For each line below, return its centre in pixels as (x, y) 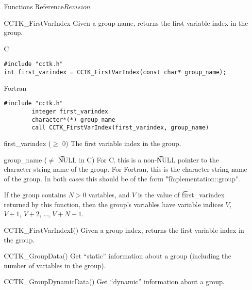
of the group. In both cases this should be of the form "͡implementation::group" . (122, 178)
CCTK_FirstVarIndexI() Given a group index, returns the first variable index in (124, 230)
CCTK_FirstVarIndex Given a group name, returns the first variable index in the (126, 23)
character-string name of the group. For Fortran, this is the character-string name (126, 169)
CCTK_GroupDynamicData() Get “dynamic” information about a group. (114, 282)
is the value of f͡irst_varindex (181, 195)
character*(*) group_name (74, 120)
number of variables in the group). (55, 265)
